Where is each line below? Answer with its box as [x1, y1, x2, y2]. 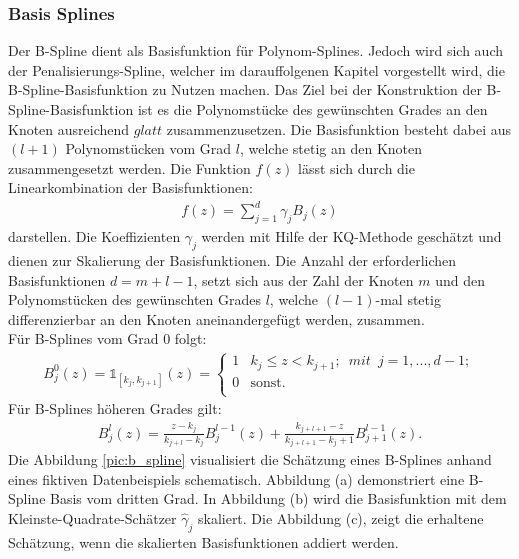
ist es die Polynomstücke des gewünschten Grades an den [137, 99, 488, 119]
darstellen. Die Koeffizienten [8, 226, 181, 247]
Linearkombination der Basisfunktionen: [8, 177, 253, 198]
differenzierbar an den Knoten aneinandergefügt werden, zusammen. [8, 308, 425, 329]
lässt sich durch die [298, 157, 415, 178]
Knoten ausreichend [8, 118, 130, 139]
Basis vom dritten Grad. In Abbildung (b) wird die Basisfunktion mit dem [50, 488, 507, 509]
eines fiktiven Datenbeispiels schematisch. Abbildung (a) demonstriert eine [8, 468, 465, 489]
